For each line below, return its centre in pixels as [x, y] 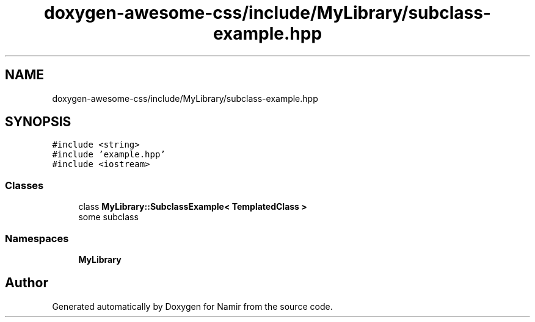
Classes [24, 185]
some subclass [108, 217]
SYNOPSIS [38, 122]
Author [27, 283]
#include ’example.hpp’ [109, 155]
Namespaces [37, 238]
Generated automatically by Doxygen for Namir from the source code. [192, 306]
